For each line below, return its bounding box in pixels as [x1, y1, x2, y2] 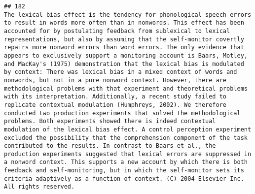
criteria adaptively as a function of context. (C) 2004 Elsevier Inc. [4, 175, 244, 182]
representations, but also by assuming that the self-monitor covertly [4, 35, 244, 43]
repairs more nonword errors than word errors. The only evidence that [4, 44, 244, 51]
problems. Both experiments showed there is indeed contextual [4, 118, 216, 125]
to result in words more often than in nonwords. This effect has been [4, 19, 244, 27]
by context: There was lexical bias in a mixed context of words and [4, 68, 237, 76]
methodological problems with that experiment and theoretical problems [4, 85, 248, 92]
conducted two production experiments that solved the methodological [4, 109, 241, 117]
